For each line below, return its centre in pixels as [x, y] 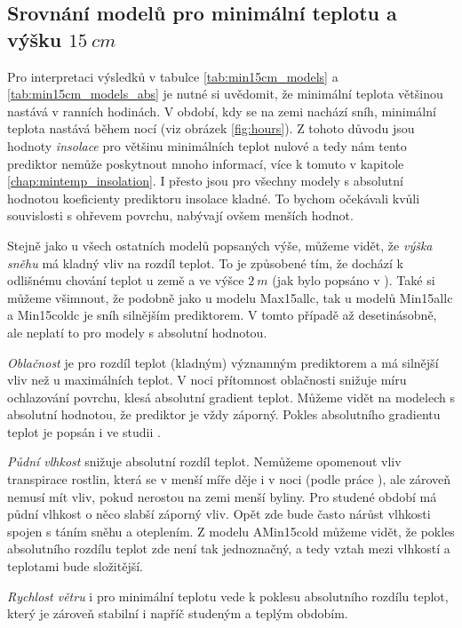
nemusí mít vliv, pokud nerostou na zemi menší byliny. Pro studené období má [222, 496]
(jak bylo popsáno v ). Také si [354, 280]
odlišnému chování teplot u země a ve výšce [126, 280]
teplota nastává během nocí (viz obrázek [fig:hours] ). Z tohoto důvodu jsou [211, 128]
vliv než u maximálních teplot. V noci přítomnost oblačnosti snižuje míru [207, 380]
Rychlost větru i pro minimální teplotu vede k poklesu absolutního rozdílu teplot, [228, 596]
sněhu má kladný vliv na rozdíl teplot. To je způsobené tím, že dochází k [205, 262]
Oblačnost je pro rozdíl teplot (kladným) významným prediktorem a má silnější [223, 362]
